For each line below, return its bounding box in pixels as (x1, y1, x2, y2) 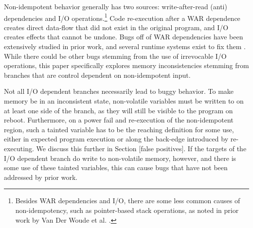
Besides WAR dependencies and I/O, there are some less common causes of (15, 195, 240, 206)
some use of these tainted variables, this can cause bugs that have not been (4, 162, 228, 173)
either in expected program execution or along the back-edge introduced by (4, 134, 229, 144)
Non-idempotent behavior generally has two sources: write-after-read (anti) (4, 1, 227, 11)
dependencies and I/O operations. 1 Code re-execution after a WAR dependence (4, 11, 240, 23)
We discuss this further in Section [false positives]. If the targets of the (36, 143, 247, 153)
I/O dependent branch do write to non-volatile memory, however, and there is (4, 153, 236, 163)
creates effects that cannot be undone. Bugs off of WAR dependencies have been (4, 32, 243, 42)
